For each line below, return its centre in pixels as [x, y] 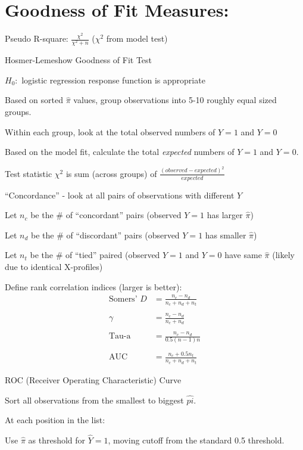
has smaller [226, 235]
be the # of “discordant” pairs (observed [105, 235]
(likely [283, 255]
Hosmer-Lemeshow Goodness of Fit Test [79, 60]
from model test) [137, 38]
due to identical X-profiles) [54, 266]
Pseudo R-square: [37, 38]
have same [243, 255]
